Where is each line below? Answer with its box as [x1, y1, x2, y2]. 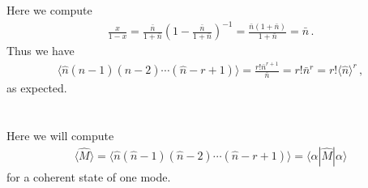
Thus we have [6, 42, 75, 59]
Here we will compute [6, 127, 114, 144]
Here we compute [6, 2, 92, 18]
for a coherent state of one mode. [6, 168, 171, 185]
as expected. [6, 79, 67, 96]
